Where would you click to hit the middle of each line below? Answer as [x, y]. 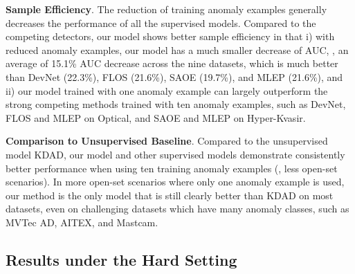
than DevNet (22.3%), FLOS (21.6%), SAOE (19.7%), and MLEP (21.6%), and [174, 76]
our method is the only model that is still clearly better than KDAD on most [170, 195]
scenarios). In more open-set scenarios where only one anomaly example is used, [175, 182]
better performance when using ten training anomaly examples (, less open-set [172, 168]
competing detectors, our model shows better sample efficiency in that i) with [170, 36]
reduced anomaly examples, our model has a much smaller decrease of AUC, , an [177, 49]
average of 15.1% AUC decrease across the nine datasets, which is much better [172, 63]
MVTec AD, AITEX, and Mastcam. [82, 222]
